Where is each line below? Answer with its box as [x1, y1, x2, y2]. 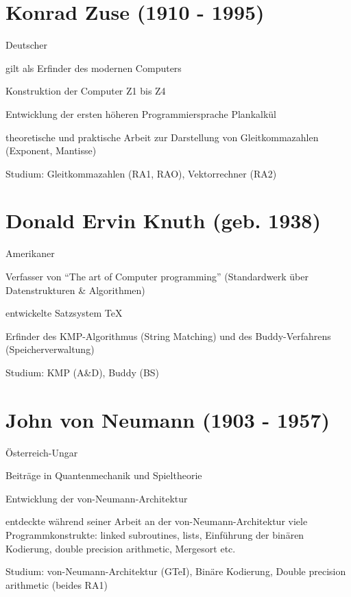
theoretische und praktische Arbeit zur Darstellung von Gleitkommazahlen [5, 130, 319, 144]
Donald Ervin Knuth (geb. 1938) [5, 206, 321, 234]
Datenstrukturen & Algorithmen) [5, 282, 145, 297]
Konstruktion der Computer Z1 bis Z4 [5, 84, 166, 98]
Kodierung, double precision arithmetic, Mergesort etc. [5, 541, 236, 555]
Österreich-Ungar [5, 445, 78, 459]
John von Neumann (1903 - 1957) [5, 405, 330, 433]
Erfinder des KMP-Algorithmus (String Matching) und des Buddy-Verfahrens [5, 328, 331, 343]
